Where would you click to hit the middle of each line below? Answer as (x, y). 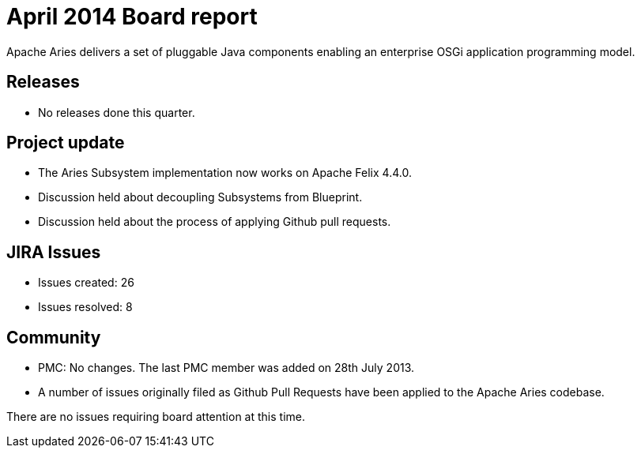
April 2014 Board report (132, 17)
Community (54, 337)
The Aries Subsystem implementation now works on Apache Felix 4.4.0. (225, 173)
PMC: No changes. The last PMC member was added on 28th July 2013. (226, 368)
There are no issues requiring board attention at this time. (156, 417)
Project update (66, 143)
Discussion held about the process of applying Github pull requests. (215, 222)
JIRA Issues (54, 252)
